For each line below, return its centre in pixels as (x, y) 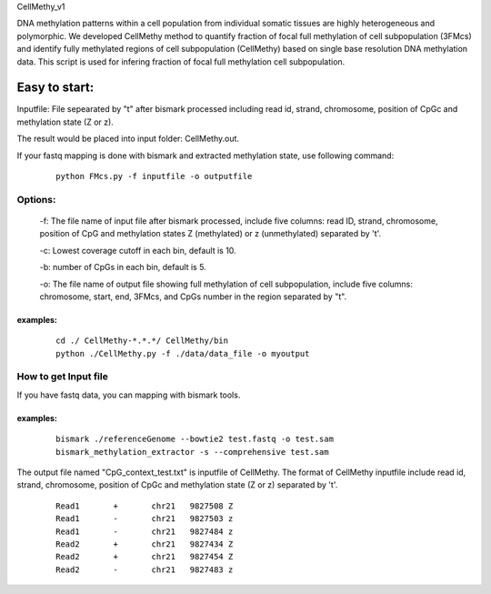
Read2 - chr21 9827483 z (145, 569)
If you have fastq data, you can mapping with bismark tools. (129, 395)
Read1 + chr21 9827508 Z (145, 506)
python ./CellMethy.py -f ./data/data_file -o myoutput (183, 353)
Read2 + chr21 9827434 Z (145, 544)
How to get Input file (62, 377)
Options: (36, 199)
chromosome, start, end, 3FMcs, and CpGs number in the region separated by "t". (193, 297)
